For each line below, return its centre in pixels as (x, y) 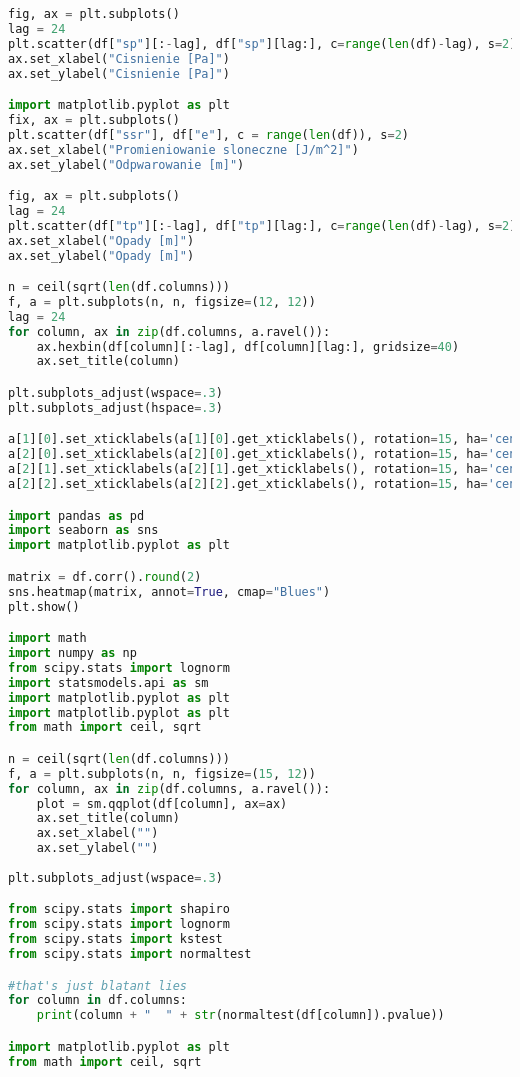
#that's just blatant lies (97, 985)
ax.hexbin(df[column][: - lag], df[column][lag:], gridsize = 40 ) (248, 346)
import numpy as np (72, 653)
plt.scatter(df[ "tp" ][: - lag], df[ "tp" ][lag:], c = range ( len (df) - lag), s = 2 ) (262, 225)
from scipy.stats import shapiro (119, 909)
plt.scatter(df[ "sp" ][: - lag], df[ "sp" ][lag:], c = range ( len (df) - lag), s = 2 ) (262, 43)
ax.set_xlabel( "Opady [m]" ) (101, 240)
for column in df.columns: (97, 1000)
